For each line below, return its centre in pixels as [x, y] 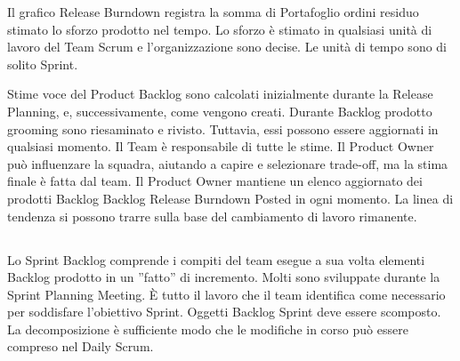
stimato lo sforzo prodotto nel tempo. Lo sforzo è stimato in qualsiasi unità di [220, 29]
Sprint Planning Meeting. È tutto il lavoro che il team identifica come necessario [226, 294]
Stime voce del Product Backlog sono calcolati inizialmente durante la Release [220, 94]
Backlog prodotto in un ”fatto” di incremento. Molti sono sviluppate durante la [224, 277]
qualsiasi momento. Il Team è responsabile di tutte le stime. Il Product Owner [221, 146]
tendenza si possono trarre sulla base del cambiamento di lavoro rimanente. [212, 216]
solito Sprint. [43, 64]
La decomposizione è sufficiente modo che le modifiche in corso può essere [208, 329]
